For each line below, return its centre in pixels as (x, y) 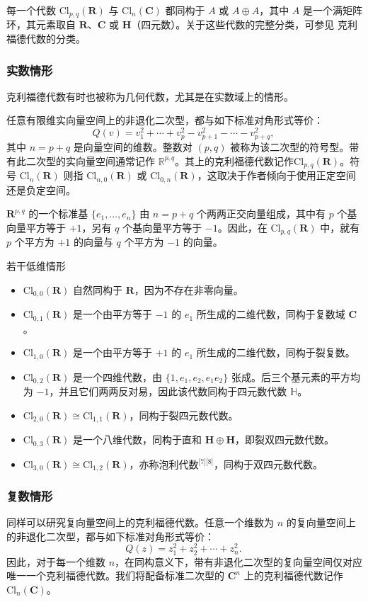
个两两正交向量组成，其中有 (261, 214)
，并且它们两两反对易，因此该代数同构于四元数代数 (168, 391)
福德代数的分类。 (46, 39)
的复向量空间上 (321, 522)
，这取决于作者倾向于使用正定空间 (276, 175)
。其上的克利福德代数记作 (235, 160)
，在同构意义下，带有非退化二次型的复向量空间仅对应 (239, 561)
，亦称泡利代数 (164, 464)
